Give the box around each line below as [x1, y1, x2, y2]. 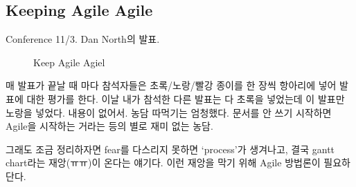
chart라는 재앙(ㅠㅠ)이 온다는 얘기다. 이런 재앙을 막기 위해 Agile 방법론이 [6, 155, 321, 170]
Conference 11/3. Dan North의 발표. [6, 32, 160, 46]
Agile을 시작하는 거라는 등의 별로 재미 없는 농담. [6, 119, 213, 133]
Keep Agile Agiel [33, 55, 105, 69]
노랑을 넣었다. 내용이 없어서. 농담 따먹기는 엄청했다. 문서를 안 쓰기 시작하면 [6, 105, 332, 119]
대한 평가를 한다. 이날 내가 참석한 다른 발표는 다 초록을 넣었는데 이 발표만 [26, 91, 345, 106]
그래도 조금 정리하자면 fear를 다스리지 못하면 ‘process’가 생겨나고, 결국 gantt [6, 141, 335, 156]
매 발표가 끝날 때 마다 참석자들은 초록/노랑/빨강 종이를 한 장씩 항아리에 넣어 [6, 78, 337, 92]
